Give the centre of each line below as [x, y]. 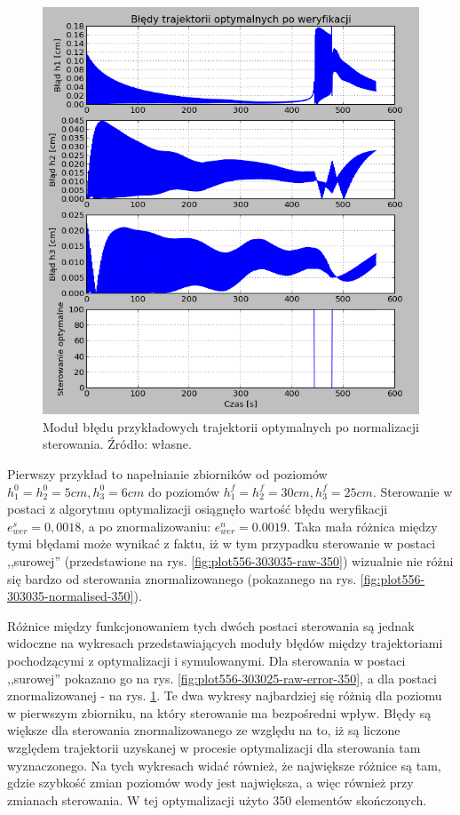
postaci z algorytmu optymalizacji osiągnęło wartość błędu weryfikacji [198, 509]
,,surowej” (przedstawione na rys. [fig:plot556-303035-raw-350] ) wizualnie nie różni [230, 561]
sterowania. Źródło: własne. [117, 444]
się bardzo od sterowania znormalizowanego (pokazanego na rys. [182, 578]
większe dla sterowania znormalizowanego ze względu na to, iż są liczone [204, 730]
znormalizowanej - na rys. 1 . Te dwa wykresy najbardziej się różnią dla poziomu [225, 695]
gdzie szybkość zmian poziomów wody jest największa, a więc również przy [210, 783]
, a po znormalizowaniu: [146, 526]
